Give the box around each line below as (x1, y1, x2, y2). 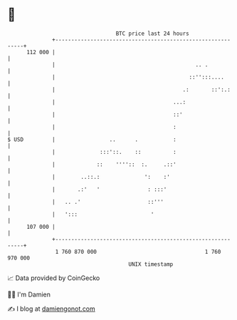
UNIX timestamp (128, 260, 174, 268)
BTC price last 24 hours (115, 30, 190, 37)
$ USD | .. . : (7, 135, 177, 143)
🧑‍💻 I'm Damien (7, 290, 51, 299)
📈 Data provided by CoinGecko (7, 274, 100, 282)
